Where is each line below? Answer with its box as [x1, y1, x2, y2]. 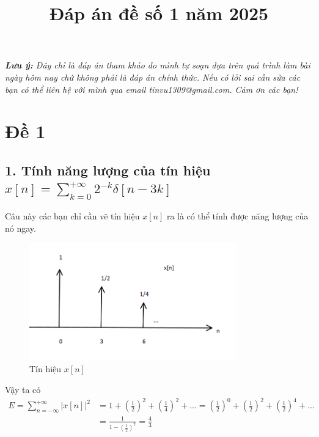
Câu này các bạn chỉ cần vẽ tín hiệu [5, 209, 140, 222]
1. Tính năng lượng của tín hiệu [5, 160, 211, 179]
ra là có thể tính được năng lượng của [166, 209, 309, 222]
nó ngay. [5, 221, 36, 234]
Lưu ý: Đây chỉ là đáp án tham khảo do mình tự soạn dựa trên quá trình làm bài [5, 59, 310, 72]
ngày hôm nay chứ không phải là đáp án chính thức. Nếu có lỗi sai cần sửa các [5, 70, 301, 83]
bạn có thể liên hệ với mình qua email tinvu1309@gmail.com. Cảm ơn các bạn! [5, 83, 298, 95]
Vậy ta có [5, 383, 41, 396]
